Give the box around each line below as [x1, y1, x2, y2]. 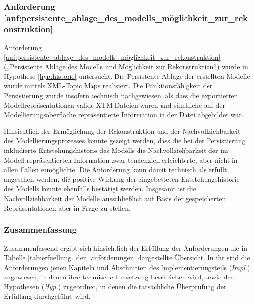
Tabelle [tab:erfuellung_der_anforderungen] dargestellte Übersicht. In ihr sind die [4, 252, 250, 262]
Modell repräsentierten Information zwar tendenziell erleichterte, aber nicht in [4, 154, 238, 165]
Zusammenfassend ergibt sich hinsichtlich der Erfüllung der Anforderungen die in [4, 243, 248, 253]
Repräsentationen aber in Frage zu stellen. [4, 203, 131, 213]
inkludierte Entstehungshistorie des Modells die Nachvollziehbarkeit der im [4, 145, 228, 155]
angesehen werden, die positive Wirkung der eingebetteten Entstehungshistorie [4, 174, 240, 184]
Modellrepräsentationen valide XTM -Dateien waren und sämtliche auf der [4, 100, 226, 110]
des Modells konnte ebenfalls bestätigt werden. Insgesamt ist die [4, 183, 196, 194]
